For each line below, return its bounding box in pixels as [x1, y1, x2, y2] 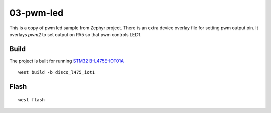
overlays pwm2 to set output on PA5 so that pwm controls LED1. [9, 31, 142, 37]
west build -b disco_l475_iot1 [18, 70, 95, 75]
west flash [18, 97, 45, 102]
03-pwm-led [9, 7, 64, 18]
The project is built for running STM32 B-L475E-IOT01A [9, 58, 124, 64]
